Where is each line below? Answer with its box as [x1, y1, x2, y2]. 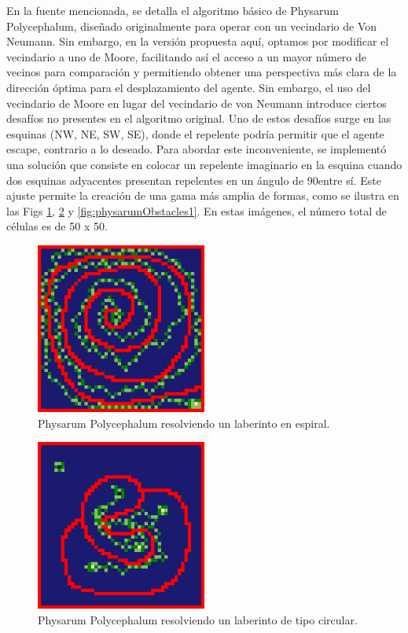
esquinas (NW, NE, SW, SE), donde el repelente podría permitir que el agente [6, 125, 384, 142]
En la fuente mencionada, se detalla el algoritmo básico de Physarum [6, 2, 340, 18]
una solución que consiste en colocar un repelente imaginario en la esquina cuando [6, 156, 402, 172]
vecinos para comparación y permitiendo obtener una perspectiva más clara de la [6, 64, 397, 80]
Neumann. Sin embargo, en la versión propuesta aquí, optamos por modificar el [6, 33, 389, 50]
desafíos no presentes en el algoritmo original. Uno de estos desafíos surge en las [6, 110, 391, 127]
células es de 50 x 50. [6, 218, 108, 234]
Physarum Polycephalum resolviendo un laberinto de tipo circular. [38, 611, 358, 627]
